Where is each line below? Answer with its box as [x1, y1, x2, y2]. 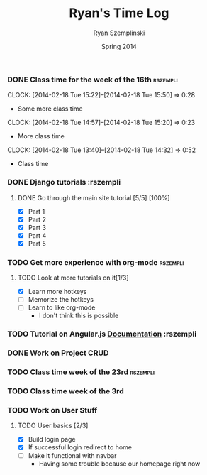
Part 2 [28, 215, 46, 224]
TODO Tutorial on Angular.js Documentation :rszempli [7, 329, 197, 339]
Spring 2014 [101, 42, 137, 50]
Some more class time [17, 104, 83, 113]
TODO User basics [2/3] [17, 421, 89, 430]
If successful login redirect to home [28, 443, 133, 452]
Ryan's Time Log [69, 5, 169, 21]
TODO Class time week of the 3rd [7, 386, 124, 396]
